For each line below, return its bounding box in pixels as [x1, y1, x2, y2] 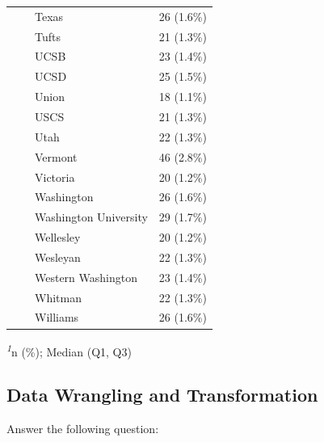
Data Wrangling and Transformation [6, 382, 318, 407]
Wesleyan [34, 248, 81, 265]
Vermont [34, 148, 78, 165]
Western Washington [34, 268, 137, 285]
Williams [34, 309, 79, 326]
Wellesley [34, 229, 81, 246]
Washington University [34, 208, 148, 225]
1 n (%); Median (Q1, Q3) [6, 340, 132, 360]
